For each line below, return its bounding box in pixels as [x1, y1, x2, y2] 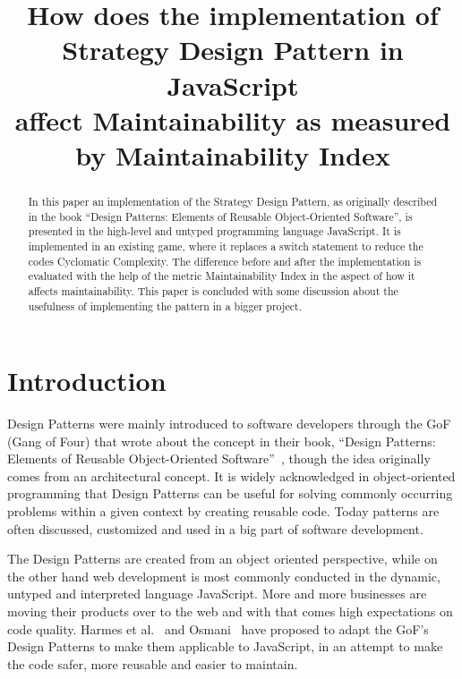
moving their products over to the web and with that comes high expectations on [7, 602, 453, 621]
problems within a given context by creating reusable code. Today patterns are [7, 502, 440, 521]
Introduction [7, 362, 167, 399]
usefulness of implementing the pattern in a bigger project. [28, 298, 302, 313]
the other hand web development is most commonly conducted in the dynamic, [7, 566, 441, 585]
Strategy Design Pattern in [62, 31, 404, 68]
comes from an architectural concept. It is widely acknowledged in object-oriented [7, 466, 456, 485]
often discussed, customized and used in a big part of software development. [7, 519, 423, 538]
